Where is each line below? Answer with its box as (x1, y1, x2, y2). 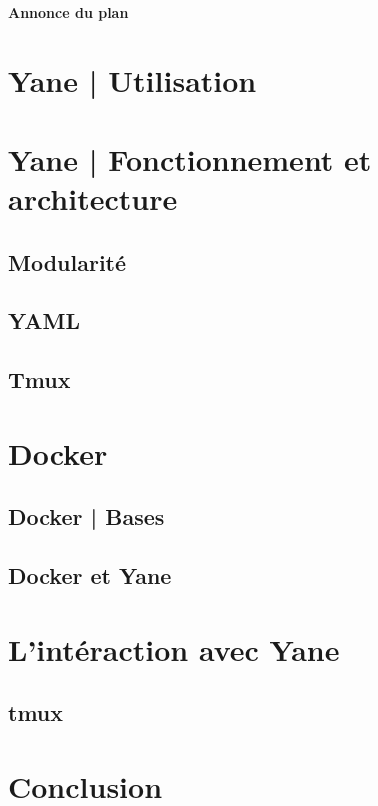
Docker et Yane (8, 560, 172, 591)
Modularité (8, 246, 127, 277)
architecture (8, 177, 178, 218)
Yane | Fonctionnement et (8, 138, 372, 179)
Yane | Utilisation (8, 60, 257, 101)
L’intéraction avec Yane (8, 628, 340, 669)
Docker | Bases (8, 501, 165, 532)
